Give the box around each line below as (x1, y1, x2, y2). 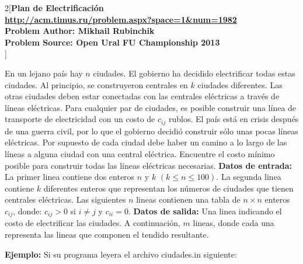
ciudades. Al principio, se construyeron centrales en (5, 78, 188, 91)
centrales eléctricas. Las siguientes (5, 193, 126, 206)
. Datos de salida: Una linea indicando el (128, 204, 282, 217)
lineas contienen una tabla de (136, 193, 241, 206)
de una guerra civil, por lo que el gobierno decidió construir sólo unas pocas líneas (5, 124, 298, 137)
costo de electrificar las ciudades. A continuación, (5, 217, 180, 229)
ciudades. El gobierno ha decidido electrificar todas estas (93, 67, 295, 79)
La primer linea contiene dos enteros (5, 171, 135, 183)
